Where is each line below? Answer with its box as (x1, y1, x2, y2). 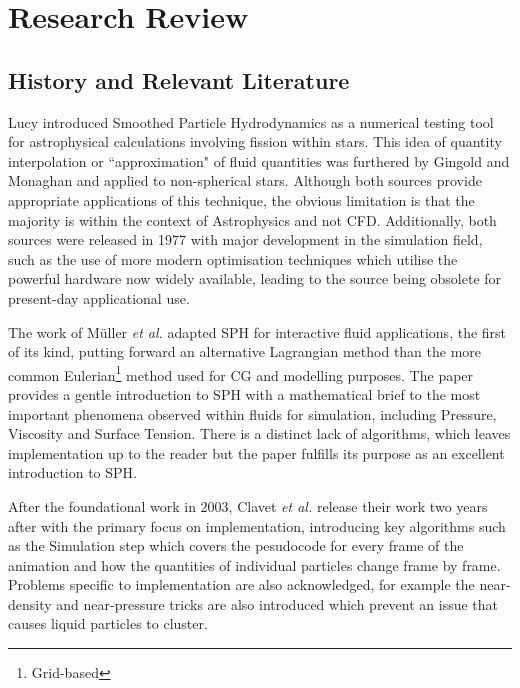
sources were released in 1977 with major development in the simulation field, (8, 229, 483, 250)
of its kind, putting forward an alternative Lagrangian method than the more (8, 341, 482, 362)
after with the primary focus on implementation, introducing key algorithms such (8, 515, 506, 536)
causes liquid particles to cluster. (8, 613, 208, 634)
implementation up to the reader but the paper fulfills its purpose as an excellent (8, 442, 505, 463)
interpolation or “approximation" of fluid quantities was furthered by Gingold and (8, 150, 510, 171)
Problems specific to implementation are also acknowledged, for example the (8, 574, 475, 595)
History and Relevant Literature (8, 64, 350, 95)
